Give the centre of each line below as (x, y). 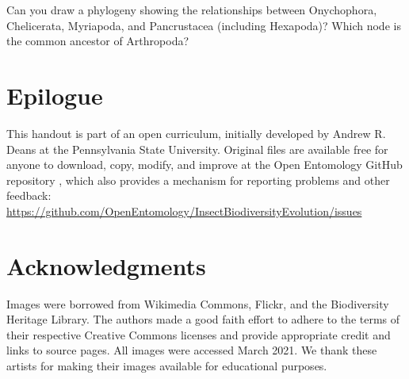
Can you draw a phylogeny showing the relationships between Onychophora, (192, 10)
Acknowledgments (106, 265)
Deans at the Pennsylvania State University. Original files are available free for (197, 149)
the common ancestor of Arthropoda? (98, 41)
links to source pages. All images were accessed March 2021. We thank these (192, 350)
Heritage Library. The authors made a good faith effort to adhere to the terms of (203, 319)
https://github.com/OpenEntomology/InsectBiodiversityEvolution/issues (184, 211)
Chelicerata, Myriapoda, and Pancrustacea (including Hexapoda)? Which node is (204, 25)
